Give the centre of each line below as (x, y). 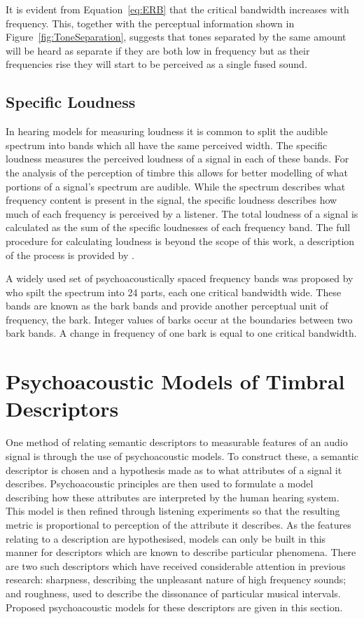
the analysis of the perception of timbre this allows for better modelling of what (177, 172)
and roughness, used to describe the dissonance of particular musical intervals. (173, 593)
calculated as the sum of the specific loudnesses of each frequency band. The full (178, 227)
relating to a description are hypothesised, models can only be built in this (166, 538)
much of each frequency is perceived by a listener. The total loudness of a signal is (182, 213)
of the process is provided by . (70, 255)
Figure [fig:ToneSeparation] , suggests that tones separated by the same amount (176, 37)
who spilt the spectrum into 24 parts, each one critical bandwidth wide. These (174, 292)
